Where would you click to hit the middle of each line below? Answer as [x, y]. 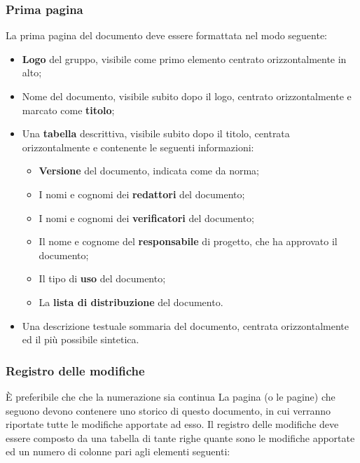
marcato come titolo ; [68, 110]
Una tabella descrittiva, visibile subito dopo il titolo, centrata [156, 133]
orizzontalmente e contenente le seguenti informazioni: [138, 147]
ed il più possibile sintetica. [81, 339]
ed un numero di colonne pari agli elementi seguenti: [118, 451]
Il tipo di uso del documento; [102, 278]
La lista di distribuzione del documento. [131, 302]
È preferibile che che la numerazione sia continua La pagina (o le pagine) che [171, 396]
